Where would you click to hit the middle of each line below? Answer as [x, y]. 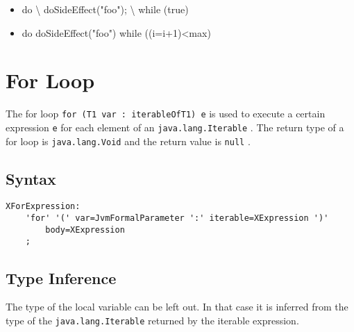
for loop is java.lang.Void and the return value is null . [128, 141]
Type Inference [61, 277]
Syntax [31, 178]
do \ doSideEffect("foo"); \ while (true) [105, 9]
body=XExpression [85, 230]
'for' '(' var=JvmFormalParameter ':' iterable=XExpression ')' [177, 218]
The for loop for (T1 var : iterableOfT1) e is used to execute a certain [166, 114]
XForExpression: [43, 207]
